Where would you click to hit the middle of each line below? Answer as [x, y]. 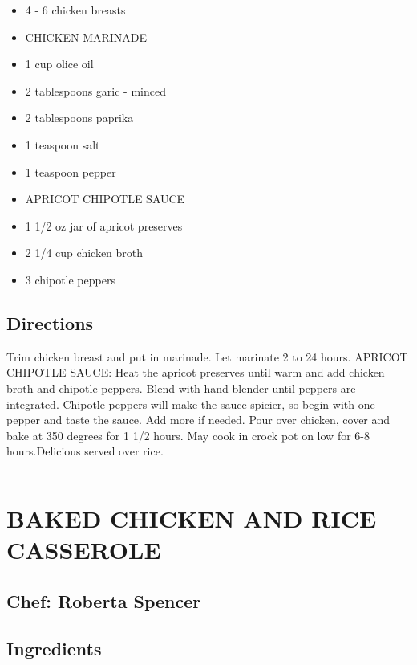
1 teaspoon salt [63, 144]
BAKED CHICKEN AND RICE [192, 518]
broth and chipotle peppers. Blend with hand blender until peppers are [181, 388]
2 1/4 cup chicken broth [84, 253]
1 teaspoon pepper [71, 171]
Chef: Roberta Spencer [104, 600]
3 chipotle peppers [70, 279]
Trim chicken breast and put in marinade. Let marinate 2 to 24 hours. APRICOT [207, 356]
